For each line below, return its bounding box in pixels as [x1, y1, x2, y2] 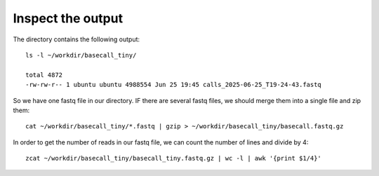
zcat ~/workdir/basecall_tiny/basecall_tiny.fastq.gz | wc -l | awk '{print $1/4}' [25, 154, 322, 163]
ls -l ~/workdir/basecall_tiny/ [25, 51, 137, 59]
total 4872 [25, 71, 63, 79]
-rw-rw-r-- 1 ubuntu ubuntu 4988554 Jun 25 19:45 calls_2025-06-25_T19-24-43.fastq [25, 81, 322, 89]
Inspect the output [13, 11, 123, 26]
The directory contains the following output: [13, 35, 140, 43]
